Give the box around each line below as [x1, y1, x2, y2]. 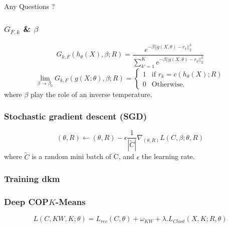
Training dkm [4, 172, 60, 185]
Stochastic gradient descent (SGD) [4, 110, 147, 122]
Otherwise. [151, 80, 185, 88]
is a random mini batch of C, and [32, 151, 134, 161]
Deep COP [4, 195, 49, 207]
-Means [55, 195, 86, 207]
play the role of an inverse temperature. [31, 88, 152, 99]
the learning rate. [141, 151, 195, 161]
